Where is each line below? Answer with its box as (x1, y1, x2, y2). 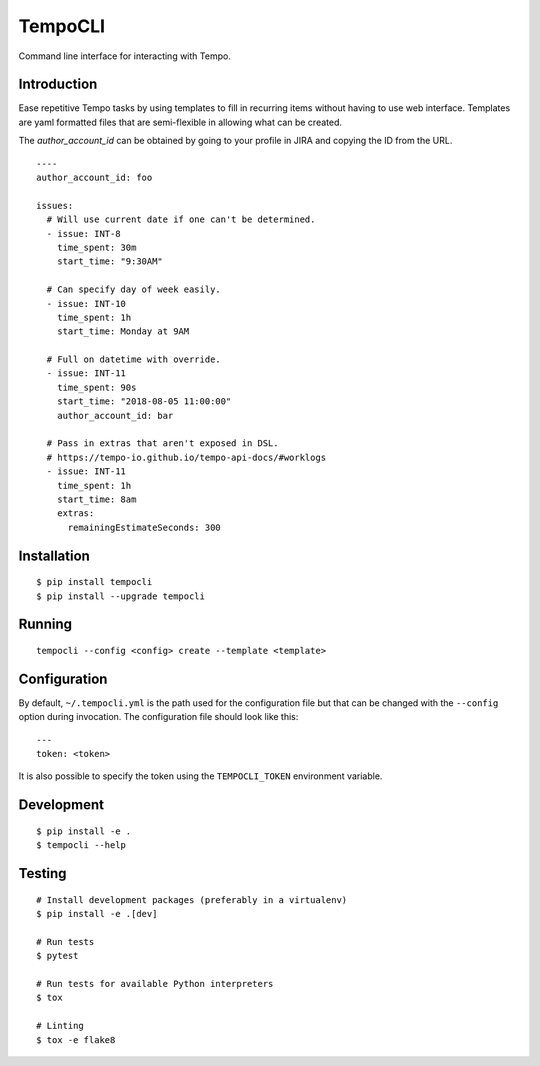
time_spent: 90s (56, 381, 137, 393)
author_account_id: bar (56, 410, 174, 421)
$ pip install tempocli (36, 576, 153, 588)
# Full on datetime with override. (46, 354, 222, 365)
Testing (18, 865, 67, 882)
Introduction (18, 76, 98, 93)
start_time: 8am (56, 494, 137, 505)
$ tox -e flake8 (36, 1034, 116, 1045)
